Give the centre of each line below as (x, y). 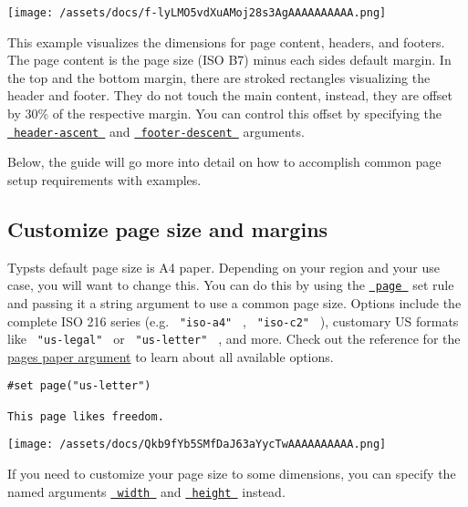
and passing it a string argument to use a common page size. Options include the (234, 302)
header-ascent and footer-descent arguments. (159, 131)
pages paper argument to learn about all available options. (171, 356)
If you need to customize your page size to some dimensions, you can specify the (232, 474)
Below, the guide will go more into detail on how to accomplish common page (224, 162)
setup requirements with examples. (104, 179)
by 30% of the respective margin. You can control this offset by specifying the (225, 114)
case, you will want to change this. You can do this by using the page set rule (231, 285)
